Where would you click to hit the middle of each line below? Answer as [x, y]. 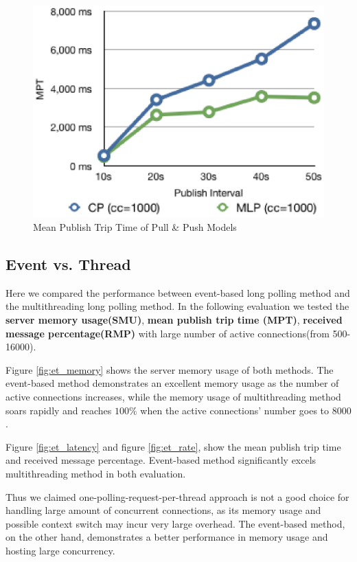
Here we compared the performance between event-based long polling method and [178, 292]
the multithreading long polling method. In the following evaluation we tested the [177, 306]
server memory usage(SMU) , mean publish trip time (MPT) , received [174, 320]
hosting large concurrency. [60, 550]
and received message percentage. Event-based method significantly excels [161, 460]
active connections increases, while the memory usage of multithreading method [173, 396]
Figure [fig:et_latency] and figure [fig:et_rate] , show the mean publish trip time [173, 446]
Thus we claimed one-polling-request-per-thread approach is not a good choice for [177, 496]
